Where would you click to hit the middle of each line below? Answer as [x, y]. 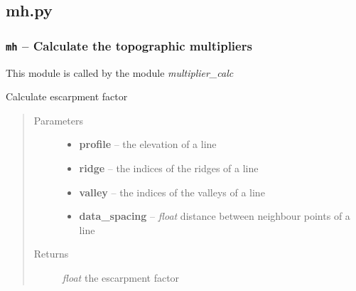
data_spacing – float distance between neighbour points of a [215, 216]
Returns [51, 254]
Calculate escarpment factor [67, 96]
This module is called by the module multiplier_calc [120, 72]
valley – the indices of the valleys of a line [172, 192]
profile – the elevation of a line [148, 144]
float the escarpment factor [121, 277]
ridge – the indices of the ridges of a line [169, 168]
